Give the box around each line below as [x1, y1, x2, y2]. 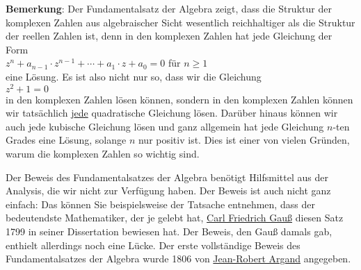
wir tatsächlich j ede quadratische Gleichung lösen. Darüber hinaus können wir [6, 106, 338, 120]
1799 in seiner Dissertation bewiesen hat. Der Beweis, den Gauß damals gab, [6, 223, 332, 238]
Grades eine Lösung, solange [6, 133, 127, 147]
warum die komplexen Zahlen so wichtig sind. [6, 146, 200, 161]
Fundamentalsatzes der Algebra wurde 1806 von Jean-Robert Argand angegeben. [6, 251, 351, 266]
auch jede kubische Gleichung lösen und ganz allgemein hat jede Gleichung [6, 119, 324, 133]
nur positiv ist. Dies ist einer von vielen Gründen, [138, 133, 350, 147]
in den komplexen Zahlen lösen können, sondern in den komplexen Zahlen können [6, 92, 353, 106]
